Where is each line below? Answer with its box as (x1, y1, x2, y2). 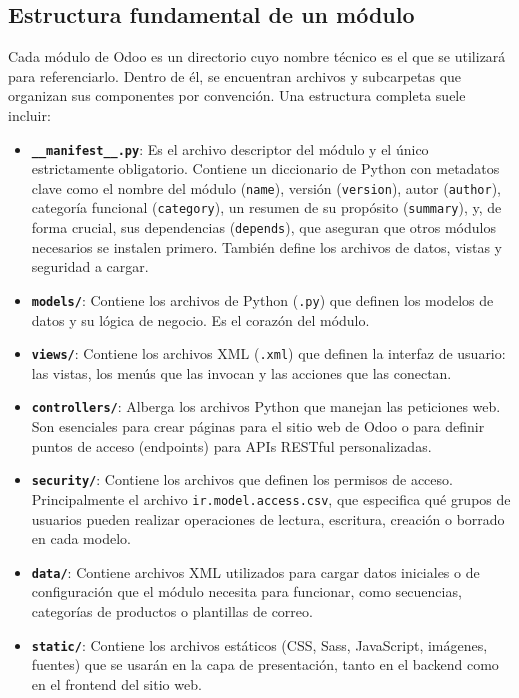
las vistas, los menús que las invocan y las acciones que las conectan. (31, 362, 452, 383)
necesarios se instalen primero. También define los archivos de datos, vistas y (31, 236, 502, 257)
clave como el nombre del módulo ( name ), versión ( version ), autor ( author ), (31, 177, 501, 198)
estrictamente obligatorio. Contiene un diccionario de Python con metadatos (31, 158, 500, 179)
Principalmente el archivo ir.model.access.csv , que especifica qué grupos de (31, 488, 511, 509)
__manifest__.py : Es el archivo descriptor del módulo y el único (31, 138, 429, 159)
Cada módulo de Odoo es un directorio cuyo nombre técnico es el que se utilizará (8, 46, 506, 67)
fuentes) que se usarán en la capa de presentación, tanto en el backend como (31, 654, 499, 675)
